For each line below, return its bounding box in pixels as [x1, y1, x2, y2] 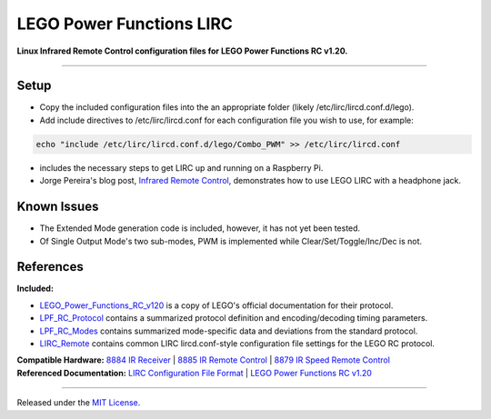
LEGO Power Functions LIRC [16, 14, 234, 34]
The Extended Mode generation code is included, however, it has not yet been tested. [39, 223, 361, 234]
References [16, 259, 84, 274]
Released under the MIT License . [16, 397, 141, 408]
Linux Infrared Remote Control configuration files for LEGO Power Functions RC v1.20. [16, 45, 348, 56]
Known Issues [16, 199, 99, 214]
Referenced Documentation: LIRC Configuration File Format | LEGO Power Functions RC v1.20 [16, 367, 373, 378]
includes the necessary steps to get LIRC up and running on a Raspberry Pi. [39, 162, 324, 173]
